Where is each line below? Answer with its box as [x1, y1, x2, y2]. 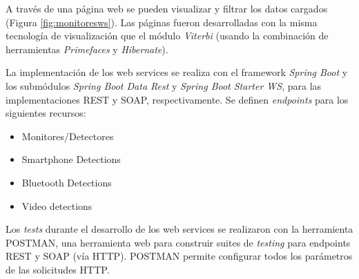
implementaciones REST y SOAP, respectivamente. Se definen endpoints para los [6, 92, 349, 106]
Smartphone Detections [21, 152, 121, 166]
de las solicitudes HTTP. [6, 262, 110, 276]
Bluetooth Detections [21, 175, 112, 189]
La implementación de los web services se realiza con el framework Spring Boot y [6, 65, 348, 79]
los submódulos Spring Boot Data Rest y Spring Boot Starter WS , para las [6, 78, 322, 93]
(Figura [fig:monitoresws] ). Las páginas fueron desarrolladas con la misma [6, 15, 318, 29]
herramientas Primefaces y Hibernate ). [6, 41, 168, 56]
